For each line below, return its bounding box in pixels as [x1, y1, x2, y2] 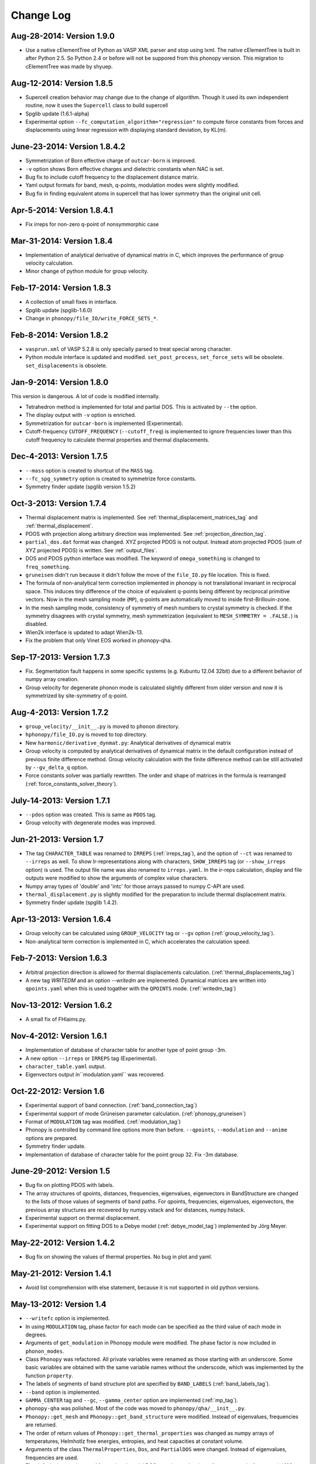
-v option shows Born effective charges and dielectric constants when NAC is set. [25, 165, 224, 172]
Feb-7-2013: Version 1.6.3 [11, 953, 108, 963]
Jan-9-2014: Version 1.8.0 [11, 377, 109, 387]
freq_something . [25, 563, 71, 570]
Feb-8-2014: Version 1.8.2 [11, 330, 108, 340]
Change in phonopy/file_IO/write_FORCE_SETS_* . [25, 315, 158, 322]
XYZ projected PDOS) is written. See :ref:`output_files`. [25, 546, 157, 553]
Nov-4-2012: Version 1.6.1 [11, 1031, 107, 1041]
